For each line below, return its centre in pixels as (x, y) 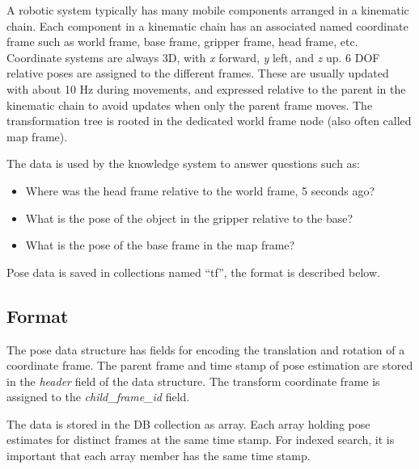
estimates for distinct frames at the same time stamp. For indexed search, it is (201, 440)
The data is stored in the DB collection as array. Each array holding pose (188, 423)
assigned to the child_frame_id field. (98, 397)
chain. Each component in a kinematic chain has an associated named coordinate (207, 25)
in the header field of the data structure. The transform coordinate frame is (193, 381)
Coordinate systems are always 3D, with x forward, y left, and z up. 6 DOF (193, 57)
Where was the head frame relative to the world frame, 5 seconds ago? (200, 190)
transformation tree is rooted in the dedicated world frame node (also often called (209, 121)
